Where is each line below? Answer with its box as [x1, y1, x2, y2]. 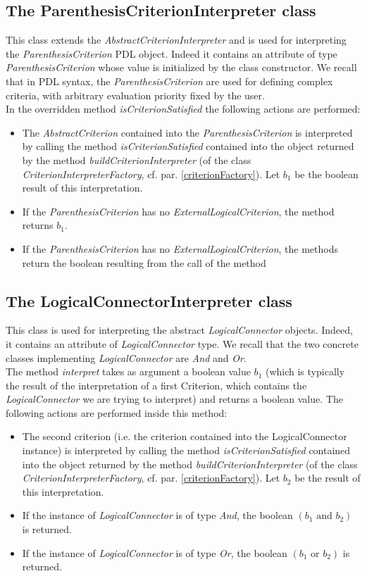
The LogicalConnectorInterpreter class [6, 289, 292, 311]
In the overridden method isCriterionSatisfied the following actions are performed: [6, 101, 361, 116]
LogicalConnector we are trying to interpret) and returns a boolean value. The [6, 392, 343, 406]
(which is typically [265, 364, 345, 379]
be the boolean [294, 166, 359, 181]
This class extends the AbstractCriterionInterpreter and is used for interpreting [6, 32, 347, 47]
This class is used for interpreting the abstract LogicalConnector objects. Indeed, [6, 323, 353, 337]
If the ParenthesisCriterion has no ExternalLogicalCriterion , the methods [22, 241, 338, 256]
